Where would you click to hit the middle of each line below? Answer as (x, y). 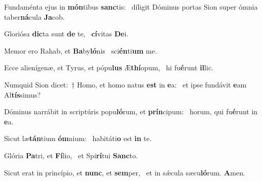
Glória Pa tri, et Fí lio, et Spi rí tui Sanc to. (71, 155)
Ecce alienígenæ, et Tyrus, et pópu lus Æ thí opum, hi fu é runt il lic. (109, 67)
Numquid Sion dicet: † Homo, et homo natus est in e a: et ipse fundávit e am (125, 84)
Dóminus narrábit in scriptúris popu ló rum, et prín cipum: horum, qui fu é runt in (131, 111)
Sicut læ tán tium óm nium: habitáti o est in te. (78, 138)
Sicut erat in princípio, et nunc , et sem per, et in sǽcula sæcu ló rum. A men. (125, 172)
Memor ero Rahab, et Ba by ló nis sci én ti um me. (81, 50)
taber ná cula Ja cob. (34, 16)
